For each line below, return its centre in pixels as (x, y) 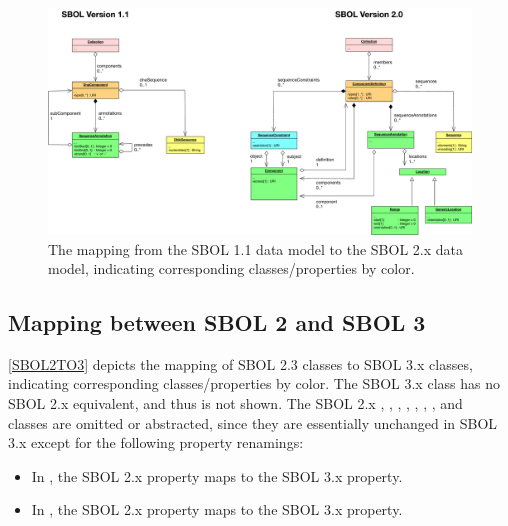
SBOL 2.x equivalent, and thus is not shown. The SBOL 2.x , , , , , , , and (235, 403)
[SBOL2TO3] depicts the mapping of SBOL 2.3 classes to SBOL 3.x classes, (240, 363)
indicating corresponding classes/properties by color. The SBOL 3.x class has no (254, 383)
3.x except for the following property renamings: (156, 442)
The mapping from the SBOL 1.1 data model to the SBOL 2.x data (255, 248)
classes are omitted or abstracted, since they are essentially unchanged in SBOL (253, 422)
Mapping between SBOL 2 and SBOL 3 (217, 322)
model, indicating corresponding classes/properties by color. (231, 268)
